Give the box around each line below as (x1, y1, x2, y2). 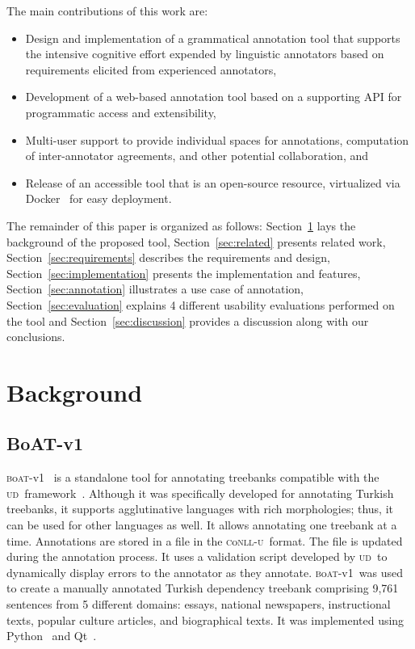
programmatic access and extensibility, (25, 103, 216, 120)
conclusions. (6, 328, 65, 345)
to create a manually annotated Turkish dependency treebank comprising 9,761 (6, 579, 399, 596)
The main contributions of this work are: (6, 2, 208, 19)
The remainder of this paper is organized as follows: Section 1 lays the (6, 217, 356, 234)
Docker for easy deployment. (25, 190, 172, 207)
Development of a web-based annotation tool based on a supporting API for (25, 88, 402, 105)
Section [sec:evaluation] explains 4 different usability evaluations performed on (6, 296, 395, 313)
